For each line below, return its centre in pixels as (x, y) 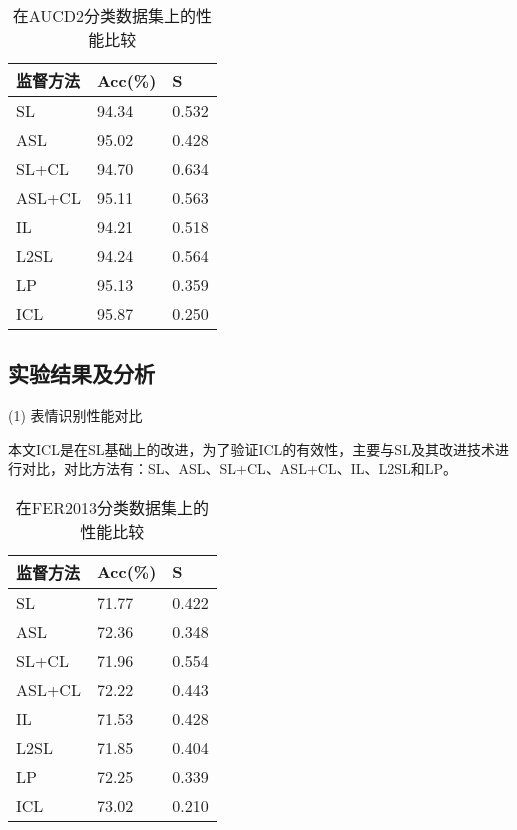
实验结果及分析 (81, 373)
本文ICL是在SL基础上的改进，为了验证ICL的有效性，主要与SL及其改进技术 (251, 448)
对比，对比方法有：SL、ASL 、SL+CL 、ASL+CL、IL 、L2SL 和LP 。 (239, 468)
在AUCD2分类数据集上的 (104, 15)
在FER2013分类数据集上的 (112, 507)
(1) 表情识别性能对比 (75, 415)
